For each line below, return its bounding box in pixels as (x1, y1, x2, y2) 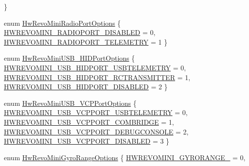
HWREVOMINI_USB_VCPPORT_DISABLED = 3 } (4, 136, 170, 146)
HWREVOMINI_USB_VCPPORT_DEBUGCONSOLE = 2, (4, 126, 189, 136)
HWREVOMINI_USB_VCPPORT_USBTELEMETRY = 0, (4, 107, 188, 117)
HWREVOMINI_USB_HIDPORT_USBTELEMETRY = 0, (4, 62, 186, 72)
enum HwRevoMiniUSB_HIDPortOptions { (4, 53, 135, 63)
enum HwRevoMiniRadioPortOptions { (4, 17, 121, 28)
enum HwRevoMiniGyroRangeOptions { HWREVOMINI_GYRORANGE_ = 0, (4, 152, 246, 162)
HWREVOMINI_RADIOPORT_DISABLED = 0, (4, 27, 156, 37)
